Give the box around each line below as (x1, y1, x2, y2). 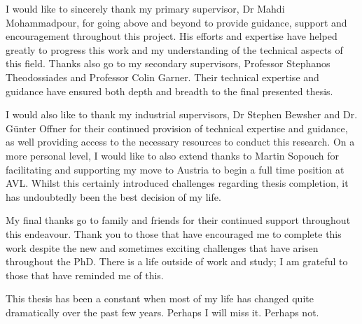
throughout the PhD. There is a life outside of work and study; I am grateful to (6, 254, 348, 269)
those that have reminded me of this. (6, 267, 164, 282)
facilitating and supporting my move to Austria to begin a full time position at (6, 162, 344, 176)
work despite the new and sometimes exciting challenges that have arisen (6, 240, 319, 255)
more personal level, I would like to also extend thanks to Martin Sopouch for (6, 148, 340, 162)
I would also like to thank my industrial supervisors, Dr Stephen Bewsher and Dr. (6, 107, 358, 122)
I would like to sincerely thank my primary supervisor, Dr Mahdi (6, 1, 285, 15)
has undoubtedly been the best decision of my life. (6, 189, 221, 204)
